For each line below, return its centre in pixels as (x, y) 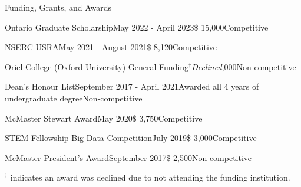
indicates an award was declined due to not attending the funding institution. (150, 177)
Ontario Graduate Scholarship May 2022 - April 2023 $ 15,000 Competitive (137, 27)
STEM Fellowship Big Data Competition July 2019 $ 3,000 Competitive (131, 138)
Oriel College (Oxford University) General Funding (97, 66)
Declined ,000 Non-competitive (244, 66)
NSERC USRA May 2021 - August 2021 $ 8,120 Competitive (111, 47)
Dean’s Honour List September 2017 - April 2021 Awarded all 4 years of (132, 86)
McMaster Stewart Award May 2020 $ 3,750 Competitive (104, 118)
